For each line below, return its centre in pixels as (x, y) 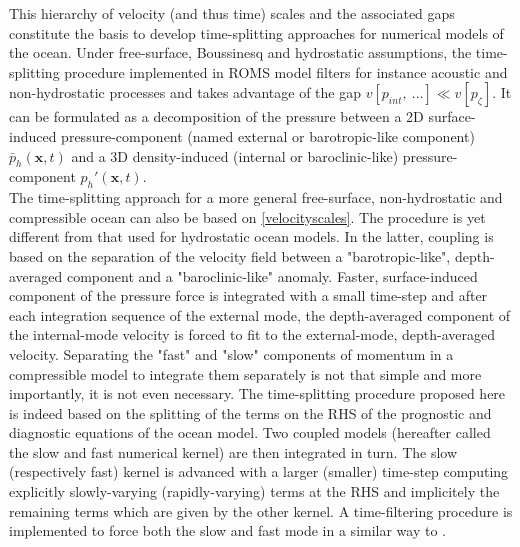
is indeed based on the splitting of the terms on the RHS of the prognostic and (250, 412)
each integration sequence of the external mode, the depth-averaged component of (260, 314)
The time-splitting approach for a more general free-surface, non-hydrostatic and (256, 197)
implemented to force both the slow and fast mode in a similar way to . (228, 530)
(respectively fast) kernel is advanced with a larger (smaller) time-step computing (259, 471)
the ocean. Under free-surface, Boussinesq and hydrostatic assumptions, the (240, 52)
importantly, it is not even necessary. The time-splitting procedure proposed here (257, 393)
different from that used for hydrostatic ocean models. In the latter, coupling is (251, 236)
